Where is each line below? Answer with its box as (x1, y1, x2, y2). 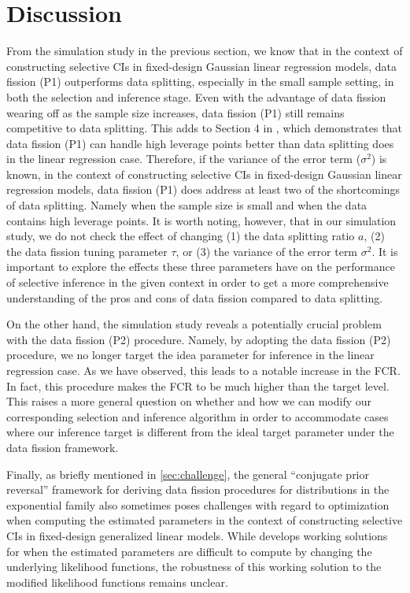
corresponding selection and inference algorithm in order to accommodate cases (6, 408, 389, 424)
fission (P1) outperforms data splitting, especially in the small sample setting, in (6, 73, 394, 90)
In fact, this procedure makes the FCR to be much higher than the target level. (6, 377, 390, 394)
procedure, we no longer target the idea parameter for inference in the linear (6, 347, 375, 363)
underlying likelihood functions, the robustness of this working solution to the (6, 558, 382, 575)
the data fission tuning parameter (6, 243, 168, 259)
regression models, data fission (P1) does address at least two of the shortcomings (6, 181, 401, 198)
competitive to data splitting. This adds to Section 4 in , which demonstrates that (6, 120, 402, 136)
